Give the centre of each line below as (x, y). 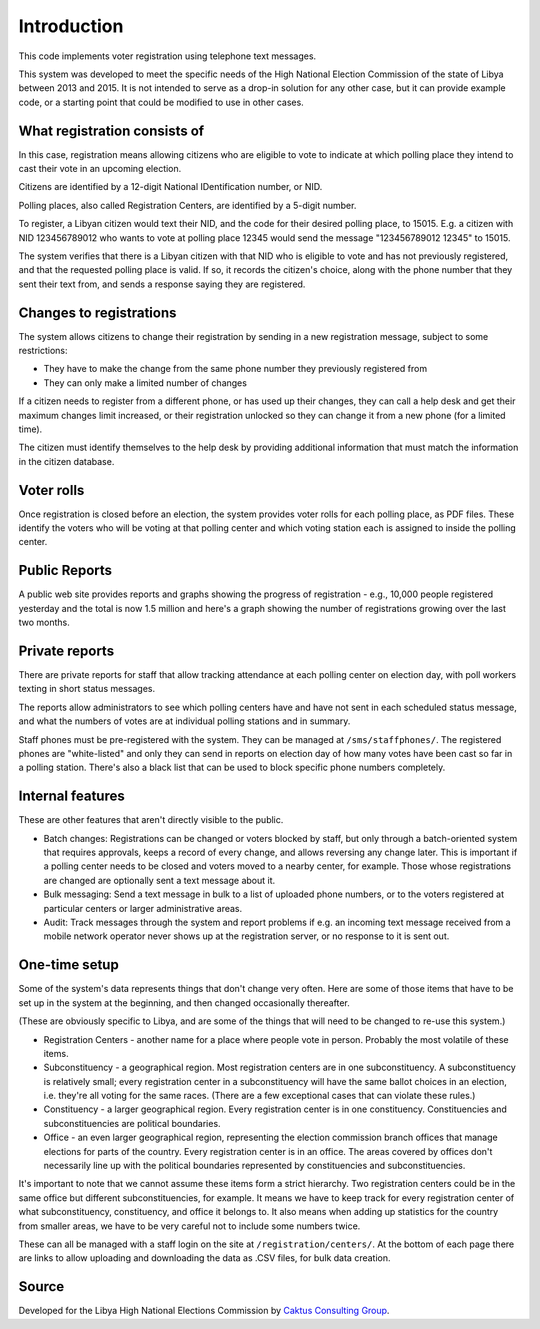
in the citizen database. (66, 461)
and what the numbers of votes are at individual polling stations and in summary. (184, 721)
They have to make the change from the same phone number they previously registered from (235, 369)
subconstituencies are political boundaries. (132, 1123)
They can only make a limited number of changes (145, 382)
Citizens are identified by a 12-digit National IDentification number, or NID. (170, 187)
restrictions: (43, 351)
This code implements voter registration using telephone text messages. (167, 56)
